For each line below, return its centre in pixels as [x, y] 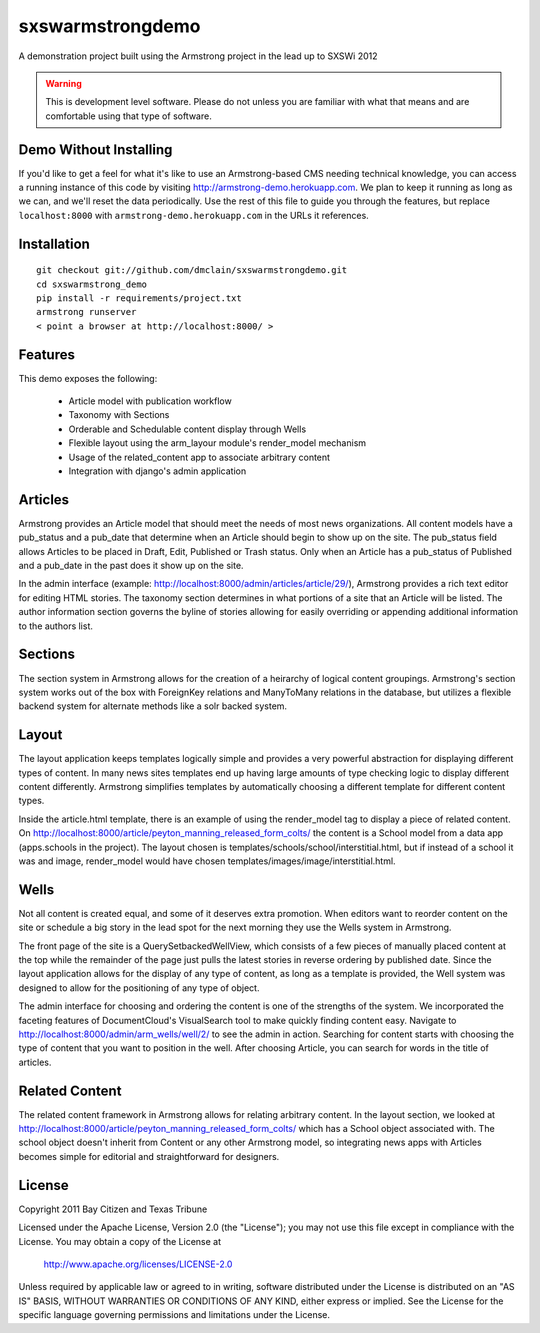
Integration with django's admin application [157, 471]
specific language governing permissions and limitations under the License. [174, 1315]
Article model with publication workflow [150, 401]
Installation [54, 243]
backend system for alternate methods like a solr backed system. [153, 706]
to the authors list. [56, 626]
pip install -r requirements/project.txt [139, 298]
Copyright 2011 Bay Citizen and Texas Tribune [113, 1209]
